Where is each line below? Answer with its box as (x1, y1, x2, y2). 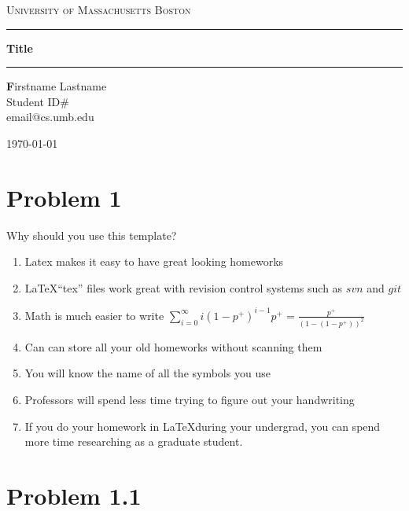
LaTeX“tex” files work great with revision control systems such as (24, 279, 343, 296)
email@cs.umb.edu (6, 108, 94, 125)
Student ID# (6, 93, 69, 109)
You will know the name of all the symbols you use (24, 365, 271, 381)
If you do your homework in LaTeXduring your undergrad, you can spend (24, 417, 381, 434)
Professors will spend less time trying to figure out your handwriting (24, 392, 355, 408)
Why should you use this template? (6, 226, 177, 243)
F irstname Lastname (6, 78, 107, 94)
